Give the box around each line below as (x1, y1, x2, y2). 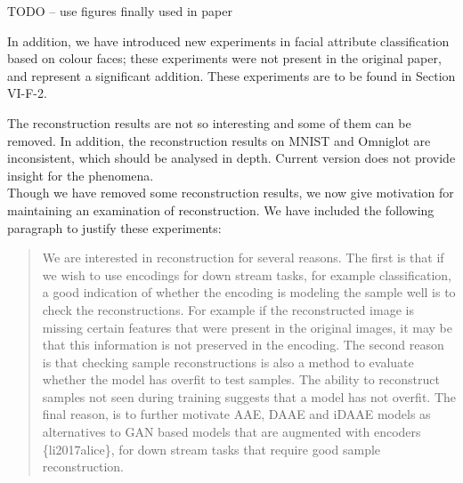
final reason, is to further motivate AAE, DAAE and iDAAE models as (42, 405, 431, 423)
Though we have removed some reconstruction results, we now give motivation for (7, 183, 454, 202)
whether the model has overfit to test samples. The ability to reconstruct (42, 370, 440, 389)
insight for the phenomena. (7, 165, 154, 184)
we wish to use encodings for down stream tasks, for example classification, (42, 265, 451, 284)
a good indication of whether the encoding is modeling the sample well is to (42, 283, 456, 302)
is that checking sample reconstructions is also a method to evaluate (42, 352, 414, 371)
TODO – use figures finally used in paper (7, 2, 232, 20)
